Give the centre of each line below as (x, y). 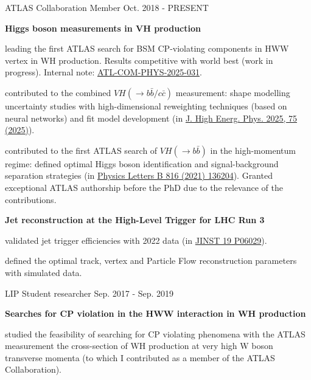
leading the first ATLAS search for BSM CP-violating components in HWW (147, 48)
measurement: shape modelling (233, 92)
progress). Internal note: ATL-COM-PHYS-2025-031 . (103, 72)
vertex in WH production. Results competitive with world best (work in (139, 60)
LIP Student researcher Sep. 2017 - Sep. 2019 (89, 293)
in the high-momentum (253, 150)
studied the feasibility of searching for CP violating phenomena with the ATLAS (155, 333)
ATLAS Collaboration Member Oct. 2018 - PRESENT (107, 7)
